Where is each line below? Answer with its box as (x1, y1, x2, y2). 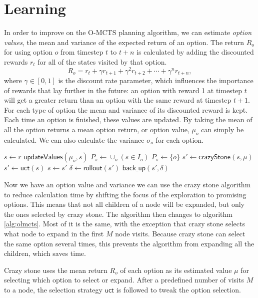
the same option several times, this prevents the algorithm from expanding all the (4, 238, 254, 248)
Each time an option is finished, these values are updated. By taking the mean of (4, 114, 252, 125)
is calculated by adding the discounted (136, 47, 254, 57)
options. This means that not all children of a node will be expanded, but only (4, 199, 244, 209)
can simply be (201, 124, 244, 134)
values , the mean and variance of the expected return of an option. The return (4, 37, 244, 47)
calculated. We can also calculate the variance (4, 134, 144, 145)
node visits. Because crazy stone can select (115, 228, 245, 238)
